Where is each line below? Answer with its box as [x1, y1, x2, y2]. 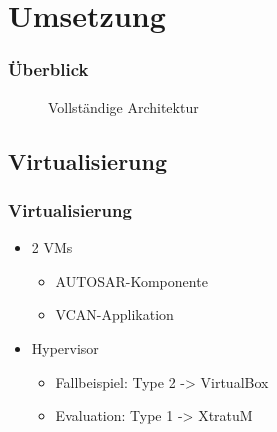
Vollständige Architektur [48, 96, 199, 117]
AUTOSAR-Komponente [55, 270, 208, 291]
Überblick [8, 57, 89, 82]
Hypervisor [31, 337, 99, 358]
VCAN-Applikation [55, 304, 174, 325]
